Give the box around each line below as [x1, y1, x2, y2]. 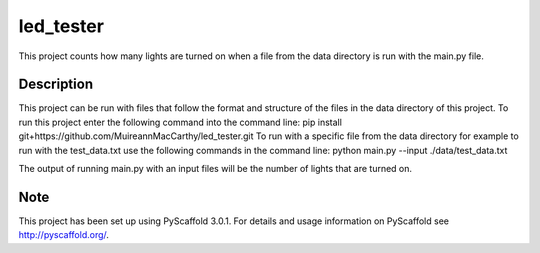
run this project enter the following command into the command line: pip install [18, 116, 342, 128]
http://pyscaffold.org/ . [18, 229, 110, 241]
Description [18, 76, 94, 93]
